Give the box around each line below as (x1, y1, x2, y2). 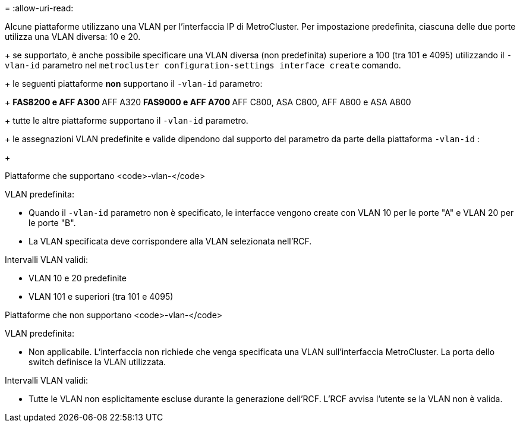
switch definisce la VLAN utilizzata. (29, 357, 166, 367)
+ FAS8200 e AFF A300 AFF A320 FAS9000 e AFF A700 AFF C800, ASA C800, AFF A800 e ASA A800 (5, 97, 411, 107)
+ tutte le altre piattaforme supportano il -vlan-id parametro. (5, 115, 248, 125)
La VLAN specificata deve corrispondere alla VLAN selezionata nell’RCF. (29, 236, 312, 246)
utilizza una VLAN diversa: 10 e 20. (5, 32, 141, 42)
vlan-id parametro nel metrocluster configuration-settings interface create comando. (5, 60, 401, 70)
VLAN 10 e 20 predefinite (29, 273, 127, 283)
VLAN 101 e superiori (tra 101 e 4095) (29, 291, 174, 302)
